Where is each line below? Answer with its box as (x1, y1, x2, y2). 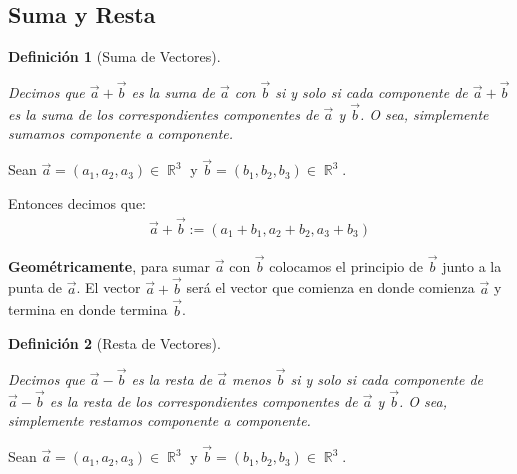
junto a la (442, 255, 502, 276)
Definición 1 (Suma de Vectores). (8, 46, 221, 67)
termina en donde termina (8, 299, 168, 320)
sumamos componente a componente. (8, 123, 234, 144)
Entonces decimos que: (8, 192, 146, 213)
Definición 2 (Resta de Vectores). (8, 333, 221, 354)
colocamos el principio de (269, 255, 424, 276)
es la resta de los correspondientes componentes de (49, 390, 358, 411)
